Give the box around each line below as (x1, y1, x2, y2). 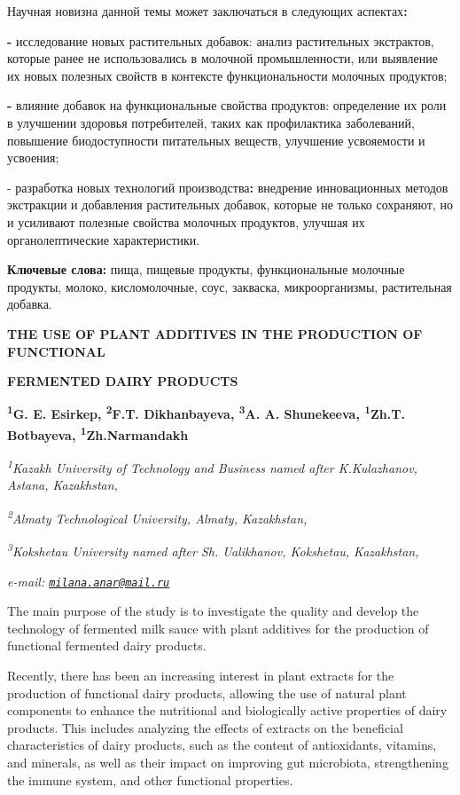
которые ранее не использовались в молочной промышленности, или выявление (7, 49, 438, 67)
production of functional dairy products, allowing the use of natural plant (7, 683, 407, 702)
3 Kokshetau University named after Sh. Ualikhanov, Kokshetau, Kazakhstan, (7, 539, 419, 560)
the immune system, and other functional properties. (7, 770, 293, 789)
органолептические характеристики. (7, 230, 200, 248)
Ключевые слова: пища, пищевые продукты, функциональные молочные (7, 260, 405, 279)
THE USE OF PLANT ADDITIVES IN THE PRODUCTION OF (7, 324, 423, 342)
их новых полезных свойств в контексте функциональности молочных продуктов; (7, 66, 448, 84)
